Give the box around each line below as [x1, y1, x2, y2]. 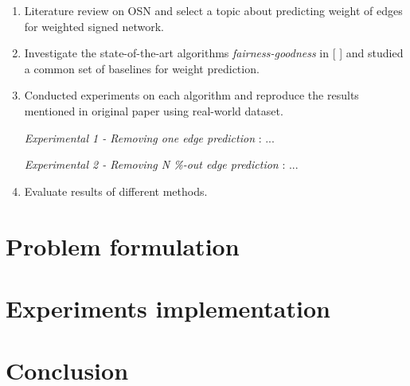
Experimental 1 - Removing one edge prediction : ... [24, 129, 275, 146]
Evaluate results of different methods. [24, 182, 208, 199]
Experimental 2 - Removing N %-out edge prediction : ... [24, 156, 299, 173]
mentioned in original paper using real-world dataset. [24, 102, 283, 119]
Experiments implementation [6, 291, 330, 324]
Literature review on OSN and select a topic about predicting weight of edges [24, 2, 403, 18]
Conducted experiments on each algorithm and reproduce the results [24, 87, 359, 103]
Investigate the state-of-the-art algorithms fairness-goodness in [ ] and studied [24, 45, 404, 61]
